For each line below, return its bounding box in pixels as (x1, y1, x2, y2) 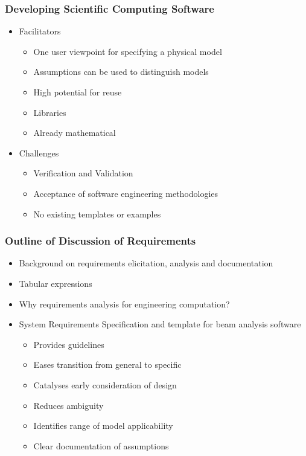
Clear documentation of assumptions (33, 439, 169, 452)
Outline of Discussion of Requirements (5, 233, 196, 248)
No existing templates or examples (33, 207, 161, 220)
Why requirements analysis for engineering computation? (19, 297, 230, 310)
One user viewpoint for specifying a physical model (33, 45, 222, 57)
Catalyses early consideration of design (33, 378, 177, 391)
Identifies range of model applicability (33, 419, 173, 432)
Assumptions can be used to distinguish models (33, 65, 209, 78)
